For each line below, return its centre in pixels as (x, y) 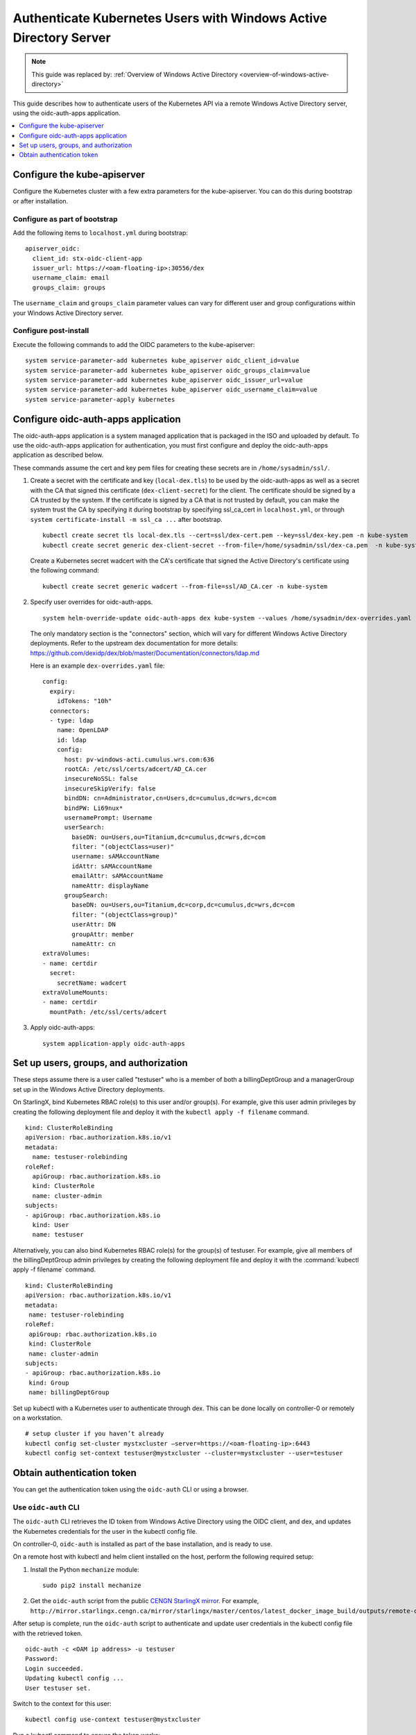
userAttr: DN (94, 924)
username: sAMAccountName (115, 856)
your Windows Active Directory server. (68, 313)
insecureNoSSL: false (101, 779)
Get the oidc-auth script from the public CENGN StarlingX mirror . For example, (145, 1601)
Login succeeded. (54, 1668)
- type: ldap (72, 721)
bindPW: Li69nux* (94, 808)
